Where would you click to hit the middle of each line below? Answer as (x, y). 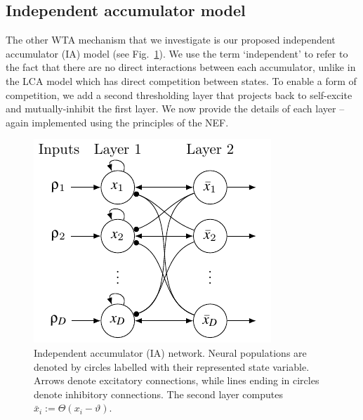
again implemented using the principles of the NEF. (117, 122)
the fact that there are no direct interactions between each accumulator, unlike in (181, 67)
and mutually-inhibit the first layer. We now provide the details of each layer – (175, 109)
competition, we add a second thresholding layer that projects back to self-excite (179, 94)
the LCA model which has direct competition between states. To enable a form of (181, 80)
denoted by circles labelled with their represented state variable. (172, 366)
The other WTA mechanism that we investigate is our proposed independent (171, 40)
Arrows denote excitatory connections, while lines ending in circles (177, 380)
